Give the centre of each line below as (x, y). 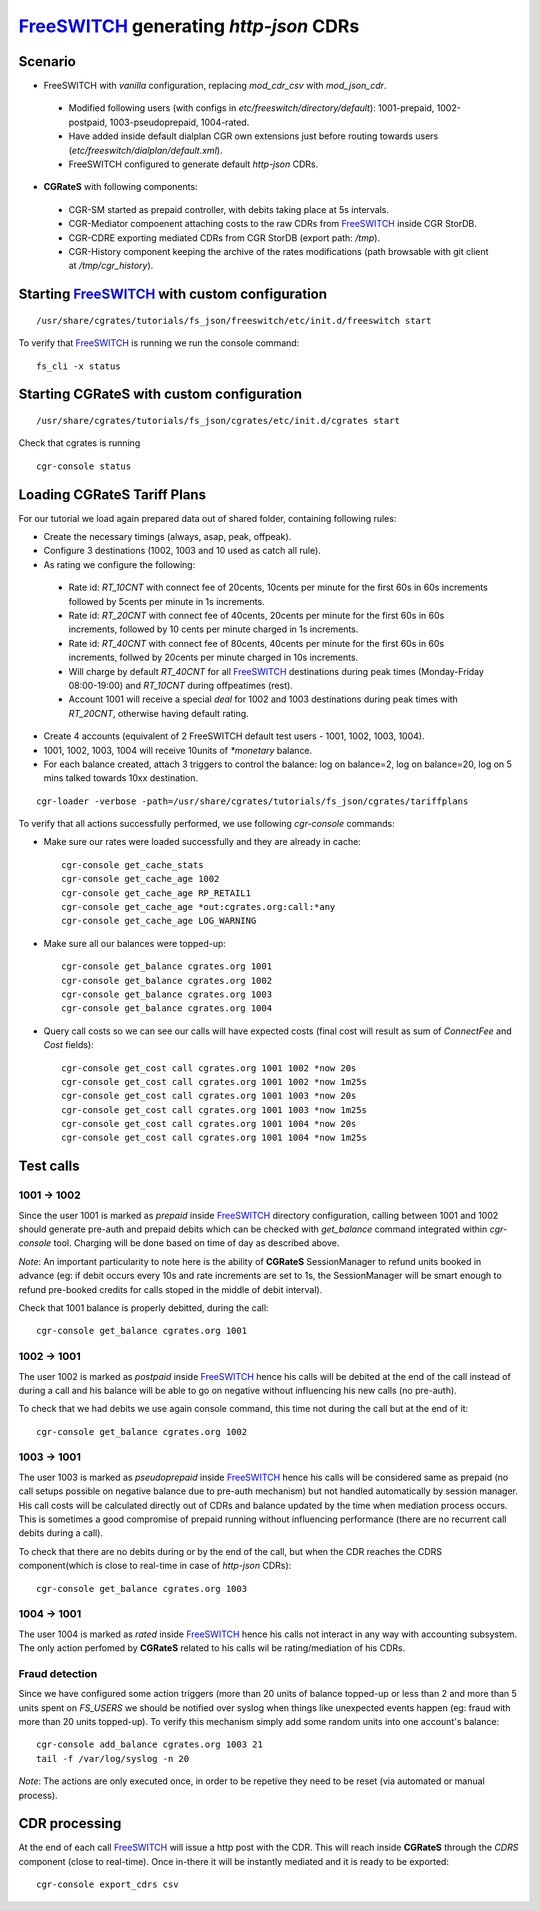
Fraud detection (58, 1673)
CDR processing (70, 1823)
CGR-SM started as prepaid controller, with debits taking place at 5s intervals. (229, 209)
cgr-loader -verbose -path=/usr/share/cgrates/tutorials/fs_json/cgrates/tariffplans (252, 801)
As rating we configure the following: (119, 564)
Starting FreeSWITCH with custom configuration (173, 294)
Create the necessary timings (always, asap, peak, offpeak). (167, 537)
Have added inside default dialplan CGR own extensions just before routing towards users (253, 136)
